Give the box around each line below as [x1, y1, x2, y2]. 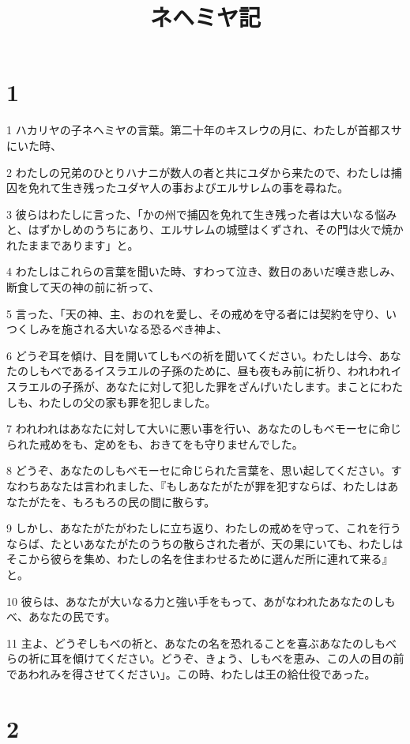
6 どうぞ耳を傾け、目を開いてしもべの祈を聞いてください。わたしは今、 [6, 347, 379, 363]
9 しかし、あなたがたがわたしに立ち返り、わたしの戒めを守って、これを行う [6, 520, 401, 536]
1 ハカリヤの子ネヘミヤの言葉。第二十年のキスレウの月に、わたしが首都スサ [6, 122, 402, 138]
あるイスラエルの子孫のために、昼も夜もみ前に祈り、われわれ [72, 363, 391, 379]
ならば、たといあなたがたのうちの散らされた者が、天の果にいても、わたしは [6, 535, 404, 551]
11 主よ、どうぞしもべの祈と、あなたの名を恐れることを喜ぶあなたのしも [6, 634, 386, 651]
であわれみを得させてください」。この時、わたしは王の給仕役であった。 [6, 665, 376, 682]
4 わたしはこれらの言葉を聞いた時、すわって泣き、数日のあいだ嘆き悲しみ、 [6, 263, 401, 280]
